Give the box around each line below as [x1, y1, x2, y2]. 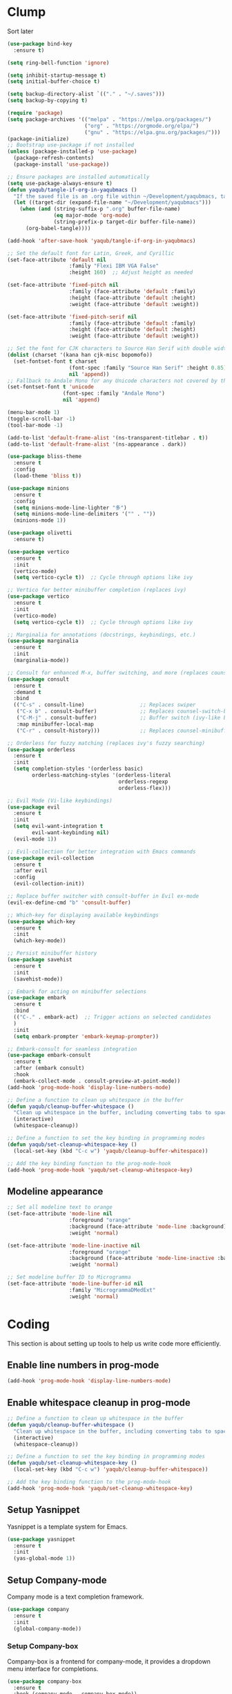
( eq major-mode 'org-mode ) [53, 212, 131, 219]
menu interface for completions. [7, 1664, 99, 1673]
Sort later [7, 27, 34, 35]
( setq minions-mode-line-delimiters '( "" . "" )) [13, 511, 156, 518]
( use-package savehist [7, 957, 72, 963]
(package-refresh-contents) [13, 155, 95, 162]
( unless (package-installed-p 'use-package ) [7, 148, 137, 156]
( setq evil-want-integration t [13, 823, 104, 830]
